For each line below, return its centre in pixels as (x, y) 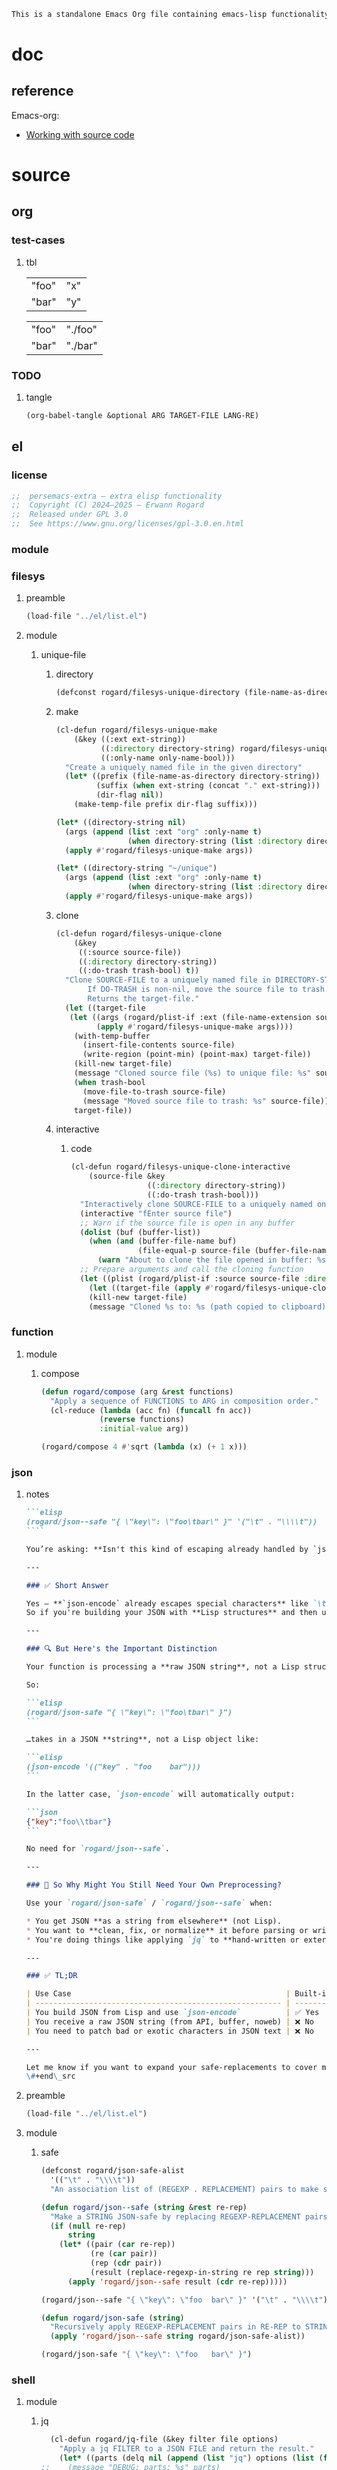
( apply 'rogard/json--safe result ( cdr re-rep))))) (177, 2281)
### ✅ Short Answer (67, 1585)
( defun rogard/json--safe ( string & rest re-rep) (144, 2207)
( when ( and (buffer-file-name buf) (163, 1241)
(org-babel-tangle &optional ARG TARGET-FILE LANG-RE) (142, 416)
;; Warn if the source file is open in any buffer (187, 1223)
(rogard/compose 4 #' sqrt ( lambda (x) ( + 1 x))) (144, 1447)
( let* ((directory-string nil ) (121, 822)
